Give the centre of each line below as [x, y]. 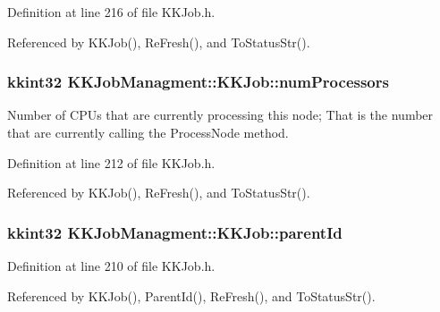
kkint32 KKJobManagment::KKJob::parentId [175, 232]
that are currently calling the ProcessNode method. [148, 132]
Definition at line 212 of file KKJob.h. [111, 162]
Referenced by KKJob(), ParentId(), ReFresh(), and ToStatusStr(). [191, 295]
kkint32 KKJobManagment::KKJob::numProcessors [198, 82]
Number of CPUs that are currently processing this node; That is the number [220, 115]
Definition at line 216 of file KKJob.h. [111, 12]
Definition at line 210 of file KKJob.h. [111, 266]
